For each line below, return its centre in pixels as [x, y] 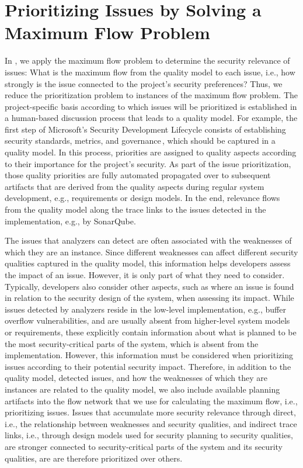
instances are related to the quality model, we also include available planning [142, 389]
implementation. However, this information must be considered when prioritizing [149, 355]
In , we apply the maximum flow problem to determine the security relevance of [147, 60]
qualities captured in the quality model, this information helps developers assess [148, 263]
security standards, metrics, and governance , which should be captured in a [140, 141]
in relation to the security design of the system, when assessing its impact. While [149, 298]
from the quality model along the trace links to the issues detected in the [135, 209]
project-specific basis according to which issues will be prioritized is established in [151, 106]
